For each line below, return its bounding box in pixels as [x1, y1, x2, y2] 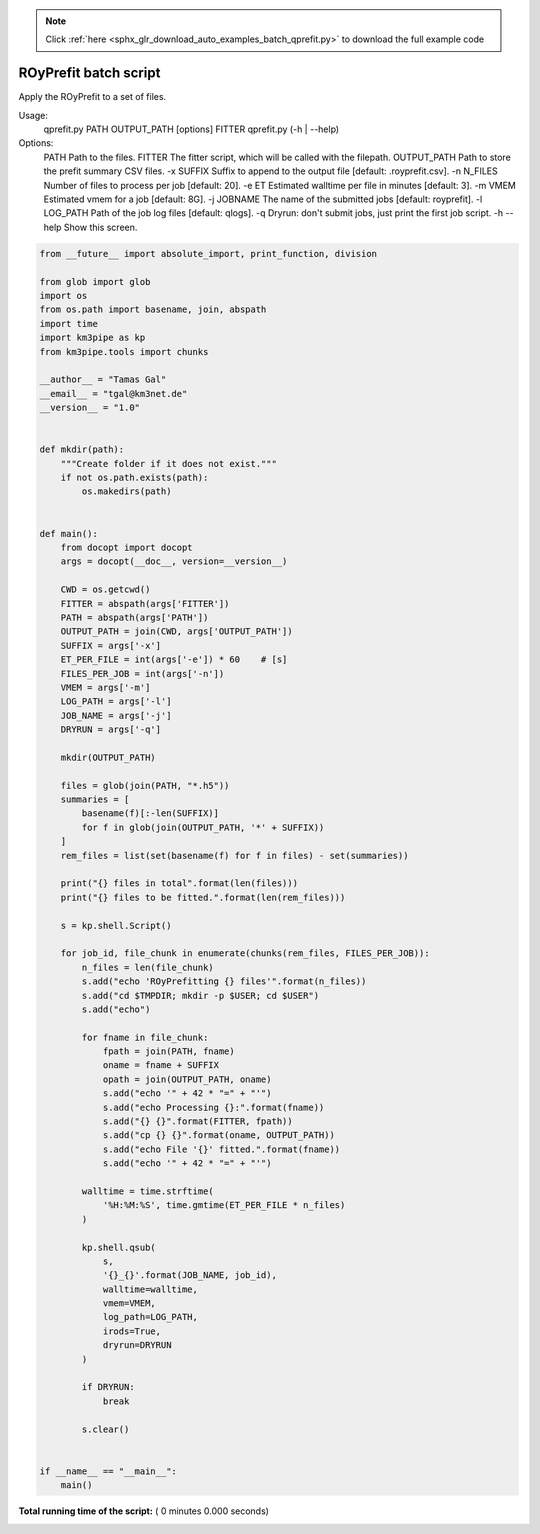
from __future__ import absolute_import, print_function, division [39, 248, 378, 259]
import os [39, 290, 88, 301]
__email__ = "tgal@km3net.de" [39, 388, 188, 399]
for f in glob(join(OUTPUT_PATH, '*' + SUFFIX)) [81, 821, 325, 833]
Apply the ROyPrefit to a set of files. [18, 91, 167, 103]
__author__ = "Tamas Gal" [39, 374, 167, 385]
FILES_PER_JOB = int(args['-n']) [60, 668, 225, 679]
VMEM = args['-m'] [60, 681, 151, 693]
